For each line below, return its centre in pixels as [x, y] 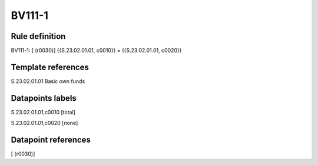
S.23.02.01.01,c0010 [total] [43, 112]
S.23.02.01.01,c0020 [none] [44, 123]
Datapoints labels [44, 98]
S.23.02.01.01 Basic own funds [48, 81]
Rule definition [38, 36]
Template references [50, 67]
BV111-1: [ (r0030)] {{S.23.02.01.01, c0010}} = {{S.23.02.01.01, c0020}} [96, 51]
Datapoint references [51, 140]
